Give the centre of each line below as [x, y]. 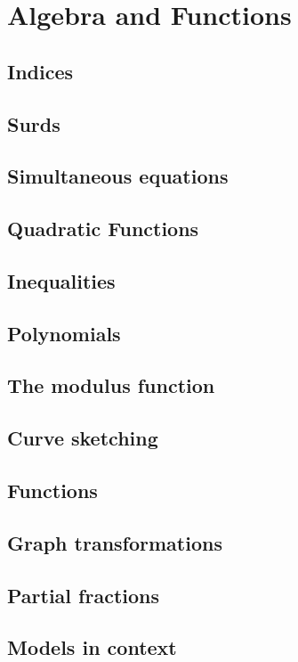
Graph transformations [115, 542]
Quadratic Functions [103, 229]
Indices [40, 71]
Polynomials [64, 333]
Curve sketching [83, 438]
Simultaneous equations [118, 176]
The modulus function [111, 385]
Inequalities [61, 280]
